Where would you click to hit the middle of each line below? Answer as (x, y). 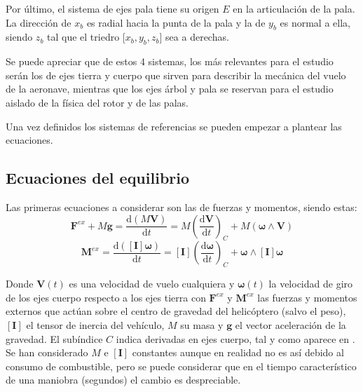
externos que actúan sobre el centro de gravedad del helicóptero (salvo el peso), (176, 311)
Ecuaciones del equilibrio (98, 178)
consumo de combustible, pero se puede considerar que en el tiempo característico (181, 366)
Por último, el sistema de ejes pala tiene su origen (112, 8)
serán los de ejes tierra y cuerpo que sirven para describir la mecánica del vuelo (176, 75)
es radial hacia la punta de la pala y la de (176, 22)
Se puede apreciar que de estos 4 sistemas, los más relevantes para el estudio (170, 61)
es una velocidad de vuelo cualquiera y (152, 284)
